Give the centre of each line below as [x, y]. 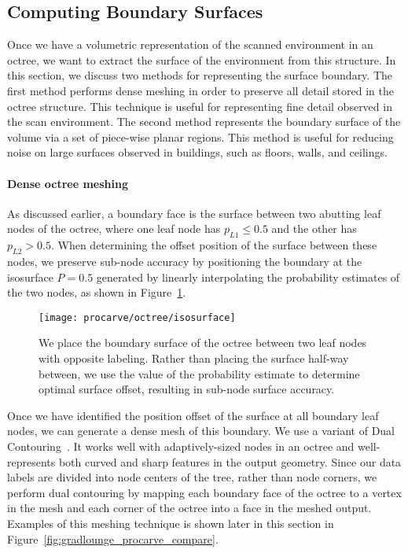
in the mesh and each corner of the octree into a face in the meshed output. [189, 508]
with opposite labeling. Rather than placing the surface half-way [194, 358]
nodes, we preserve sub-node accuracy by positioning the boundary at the [185, 261]
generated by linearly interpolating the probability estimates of [248, 276]
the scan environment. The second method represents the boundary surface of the [204, 122]
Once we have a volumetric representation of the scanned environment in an [190, 44]
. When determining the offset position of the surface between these [214, 245]
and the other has [314, 229]
